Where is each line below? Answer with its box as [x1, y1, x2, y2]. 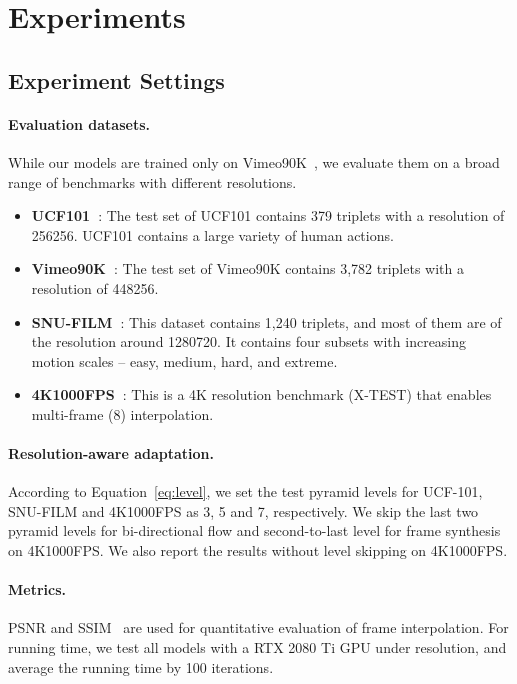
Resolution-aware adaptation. [8, 443, 214, 464]
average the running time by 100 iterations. [8, 656, 274, 677]
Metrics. [8, 579, 67, 600]
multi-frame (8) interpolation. [31, 403, 214, 424]
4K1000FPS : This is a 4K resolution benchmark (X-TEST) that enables [31, 384, 492, 405]
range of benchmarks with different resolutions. [8, 171, 297, 192]
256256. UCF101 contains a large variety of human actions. [31, 224, 394, 245]
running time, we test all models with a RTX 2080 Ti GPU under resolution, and [8, 637, 507, 658]
